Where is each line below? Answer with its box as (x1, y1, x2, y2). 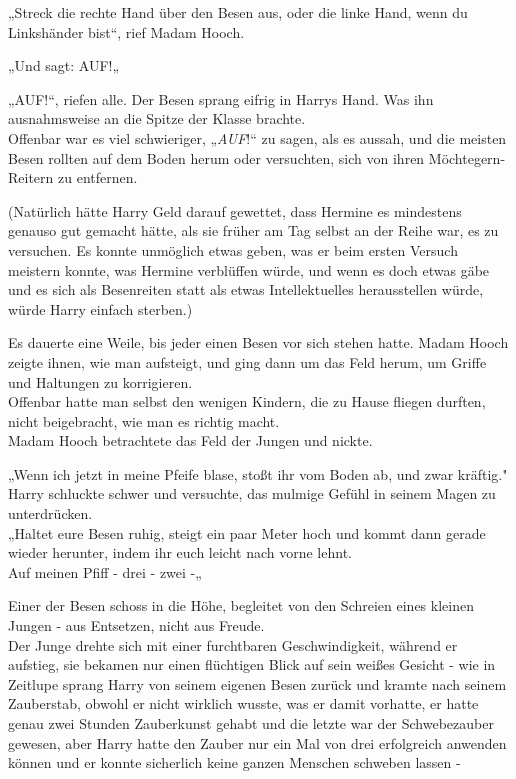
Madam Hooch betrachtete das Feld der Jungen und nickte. (8, 430, 373, 451)
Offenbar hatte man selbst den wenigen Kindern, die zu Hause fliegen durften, (8, 391, 486, 412)
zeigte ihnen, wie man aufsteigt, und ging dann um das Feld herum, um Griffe (8, 351, 487, 372)
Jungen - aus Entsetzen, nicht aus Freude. (8, 615, 265, 636)
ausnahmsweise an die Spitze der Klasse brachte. (8, 108, 306, 129)
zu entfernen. (58, 167, 138, 188)
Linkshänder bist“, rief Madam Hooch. (8, 21, 245, 42)
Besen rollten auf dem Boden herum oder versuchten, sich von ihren (8, 147, 425, 168)
